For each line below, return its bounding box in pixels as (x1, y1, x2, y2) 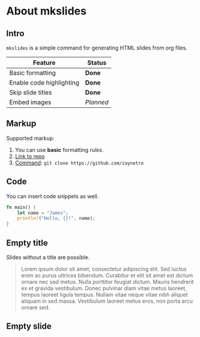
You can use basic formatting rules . (14, 146, 104, 153)
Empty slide (6, 321, 52, 332)
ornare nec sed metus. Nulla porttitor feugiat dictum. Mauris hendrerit (20, 278, 194, 285)
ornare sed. (20, 303, 50, 311)
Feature (33, 58, 56, 67)
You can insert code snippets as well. (6, 192, 99, 200)
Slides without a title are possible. (6, 253, 90, 260)
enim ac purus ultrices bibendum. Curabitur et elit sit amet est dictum (20, 271, 193, 279)
